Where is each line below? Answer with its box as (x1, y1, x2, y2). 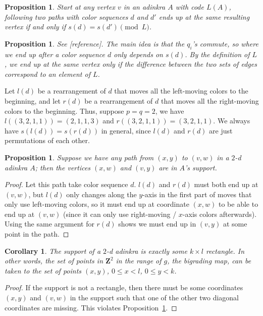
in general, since (101, 125, 151, 136)
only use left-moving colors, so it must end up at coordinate (5, 199, 189, 209)
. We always (213, 115, 250, 126)
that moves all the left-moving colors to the (114, 85, 248, 96)
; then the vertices (35, 162, 91, 172)
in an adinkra (123, 2, 166, 12)
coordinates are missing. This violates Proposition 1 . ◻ (5, 302, 177, 312)
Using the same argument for (5, 218, 94, 229)
